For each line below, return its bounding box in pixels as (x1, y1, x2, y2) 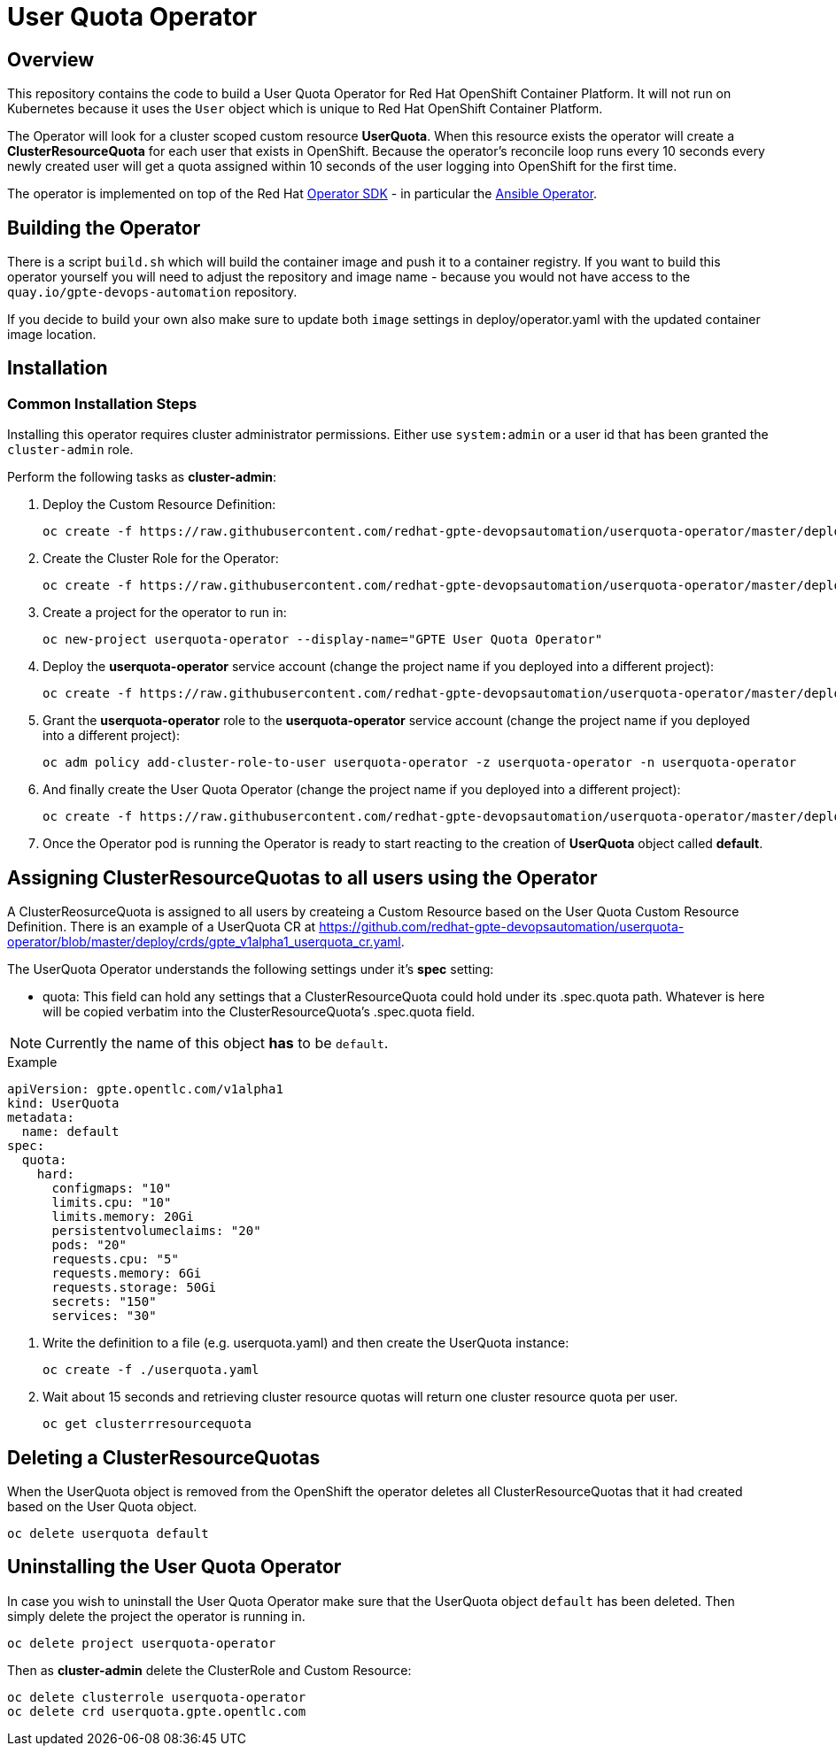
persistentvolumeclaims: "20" (51, 1224, 261, 1239)
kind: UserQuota (7, 1096, 120, 1111)
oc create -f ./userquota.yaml (43, 1363, 259, 1378)
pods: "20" (51, 1238, 127, 1253)
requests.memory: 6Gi (51, 1266, 202, 1281)
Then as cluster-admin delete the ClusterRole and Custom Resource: (7, 1662, 412, 1678)
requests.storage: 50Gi (51, 1280, 217, 1295)
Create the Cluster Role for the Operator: (43, 551, 279, 567)
